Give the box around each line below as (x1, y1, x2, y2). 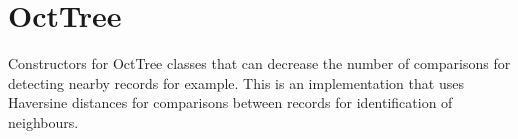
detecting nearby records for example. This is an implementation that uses (8, 72, 464, 93)
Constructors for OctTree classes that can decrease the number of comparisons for (8, 53, 511, 74)
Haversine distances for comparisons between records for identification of (8, 92, 453, 113)
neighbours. (8, 111, 79, 132)
